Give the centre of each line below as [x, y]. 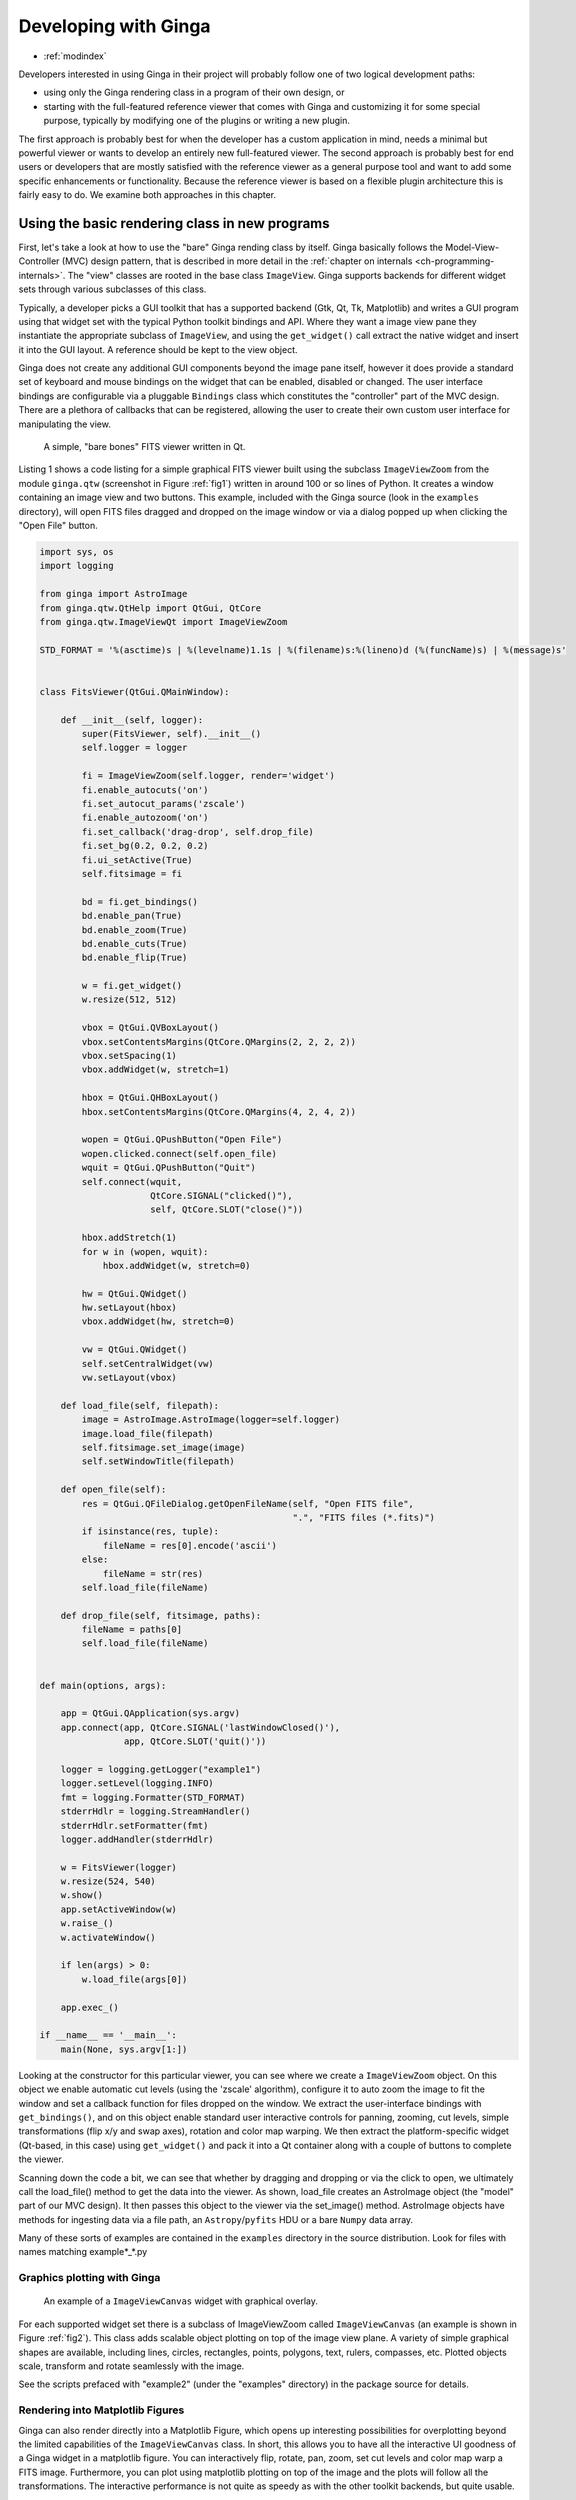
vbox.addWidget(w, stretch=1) [155, 1069]
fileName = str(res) [153, 1573]
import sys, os [76, 551]
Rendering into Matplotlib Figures [101, 2410]
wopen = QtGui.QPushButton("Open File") [182, 1139]
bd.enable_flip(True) [134, 958]
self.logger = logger [134, 748]
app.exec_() [90, 2007]
